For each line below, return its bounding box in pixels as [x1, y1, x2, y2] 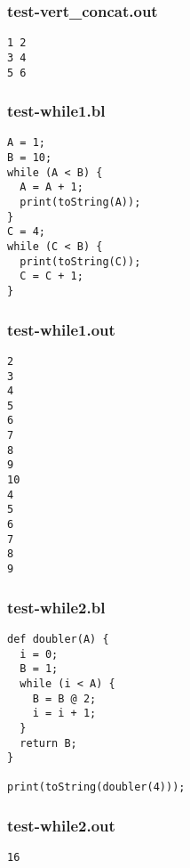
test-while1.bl [7, 100, 106, 122]
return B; [20, 736, 77, 750]
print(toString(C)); [20, 255, 141, 268]
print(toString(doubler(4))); [7, 781, 186, 794]
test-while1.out [7, 318, 115, 340]
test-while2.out [7, 815, 115, 837]
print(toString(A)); [20, 196, 141, 209]
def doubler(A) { [7, 632, 109, 645]
